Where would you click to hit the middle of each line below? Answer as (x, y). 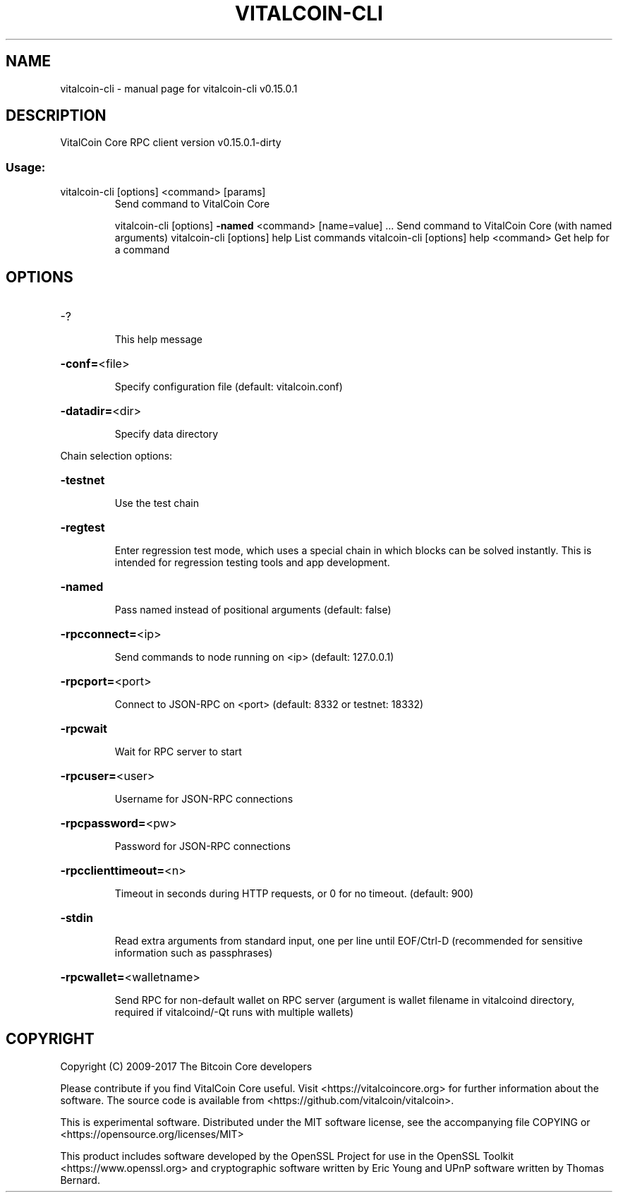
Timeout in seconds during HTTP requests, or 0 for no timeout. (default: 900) (294, 894)
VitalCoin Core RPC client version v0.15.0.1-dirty (171, 143)
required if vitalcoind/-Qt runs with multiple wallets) (234, 1012)
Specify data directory (166, 434)
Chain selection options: (116, 456)
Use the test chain (157, 503)
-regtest (83, 528)
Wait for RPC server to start (178, 752)
